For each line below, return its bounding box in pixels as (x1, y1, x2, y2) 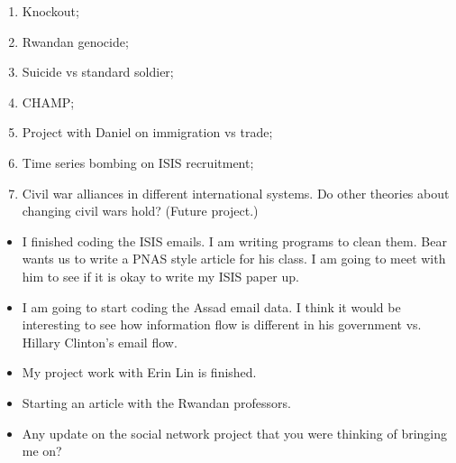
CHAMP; (22, 92, 75, 111)
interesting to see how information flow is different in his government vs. (22, 315, 422, 334)
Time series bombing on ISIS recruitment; (22, 153, 254, 171)
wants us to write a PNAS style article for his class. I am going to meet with (22, 249, 446, 268)
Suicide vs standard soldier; (22, 62, 174, 81)
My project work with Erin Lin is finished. (22, 363, 257, 382)
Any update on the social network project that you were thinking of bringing (22, 423, 448, 442)
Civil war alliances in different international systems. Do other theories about (22, 183, 450, 202)
